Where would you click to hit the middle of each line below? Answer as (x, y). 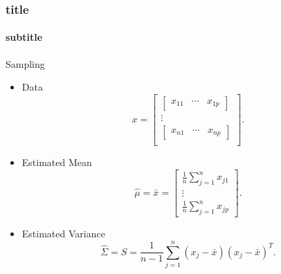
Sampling (25, 63)
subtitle (24, 37)
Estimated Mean (57, 162)
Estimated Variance (63, 234)
